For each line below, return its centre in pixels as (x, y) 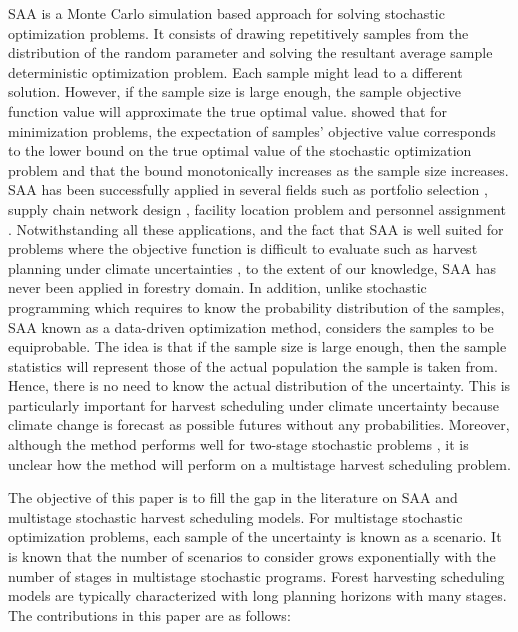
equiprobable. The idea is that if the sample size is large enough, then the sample (257, 346)
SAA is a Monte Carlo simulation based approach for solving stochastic (226, 13)
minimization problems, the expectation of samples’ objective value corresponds (252, 130)
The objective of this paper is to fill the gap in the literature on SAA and (233, 497)
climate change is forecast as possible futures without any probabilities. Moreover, (259, 424)
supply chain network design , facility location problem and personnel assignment (257, 208)
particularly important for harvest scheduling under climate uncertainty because (253, 404)
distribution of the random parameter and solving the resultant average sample (250, 52)
